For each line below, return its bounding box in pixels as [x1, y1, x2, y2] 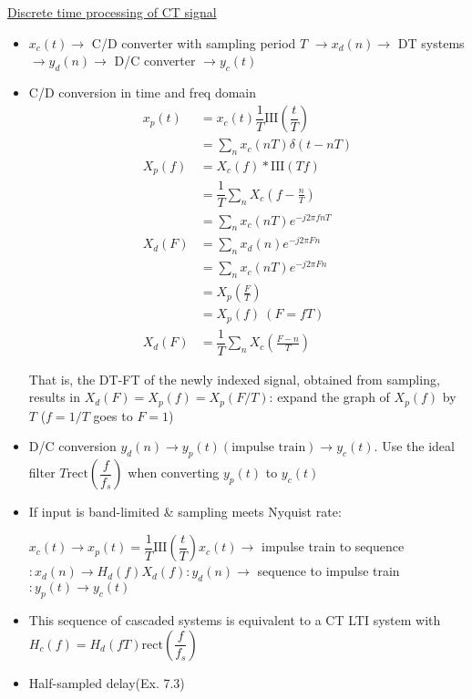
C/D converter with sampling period [91, 33, 296, 52]
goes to [93, 406, 133, 425]
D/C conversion [28, 437, 117, 456]
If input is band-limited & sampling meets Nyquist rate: [28, 502, 342, 521]
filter [28, 463, 56, 482]
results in [28, 387, 80, 406]
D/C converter [114, 51, 196, 70]
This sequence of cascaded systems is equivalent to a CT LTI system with [28, 610, 441, 629]
